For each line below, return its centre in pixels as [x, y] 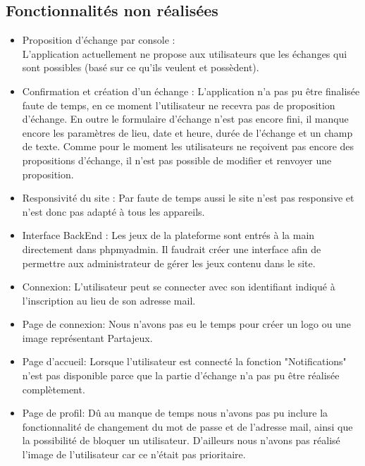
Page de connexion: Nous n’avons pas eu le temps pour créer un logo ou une [186, 324]
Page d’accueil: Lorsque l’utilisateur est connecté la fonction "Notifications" [184, 361]
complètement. [54, 389]
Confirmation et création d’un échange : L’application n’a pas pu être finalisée [191, 91]
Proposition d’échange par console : [99, 40]
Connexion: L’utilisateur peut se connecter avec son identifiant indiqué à [179, 287]
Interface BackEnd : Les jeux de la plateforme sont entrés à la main [168, 235]
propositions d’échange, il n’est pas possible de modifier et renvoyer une [177, 160]
